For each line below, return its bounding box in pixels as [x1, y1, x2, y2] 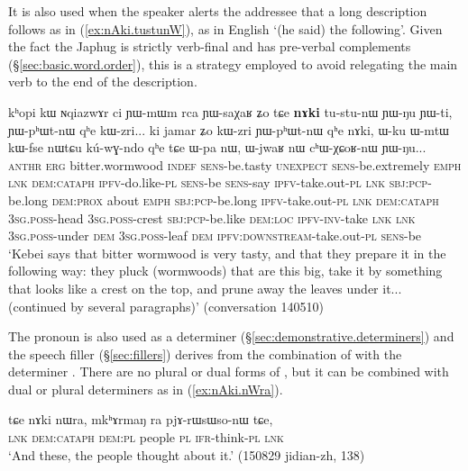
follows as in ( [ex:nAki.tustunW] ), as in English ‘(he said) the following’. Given [8, 19, 443, 38]
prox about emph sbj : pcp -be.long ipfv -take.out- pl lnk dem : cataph [77, 190, 439, 209]
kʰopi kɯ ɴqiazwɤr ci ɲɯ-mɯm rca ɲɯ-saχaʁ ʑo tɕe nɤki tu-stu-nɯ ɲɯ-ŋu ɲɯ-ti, [8, 102, 453, 121]
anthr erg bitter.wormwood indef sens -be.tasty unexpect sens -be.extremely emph [8, 155, 462, 174]
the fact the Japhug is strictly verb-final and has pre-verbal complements [8, 37, 411, 56]
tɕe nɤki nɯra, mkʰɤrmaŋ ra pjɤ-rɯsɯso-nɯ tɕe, [8, 410, 273, 429]
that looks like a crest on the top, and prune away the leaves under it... [8, 278, 402, 297]
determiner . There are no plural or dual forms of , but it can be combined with [8, 362, 449, 381]
